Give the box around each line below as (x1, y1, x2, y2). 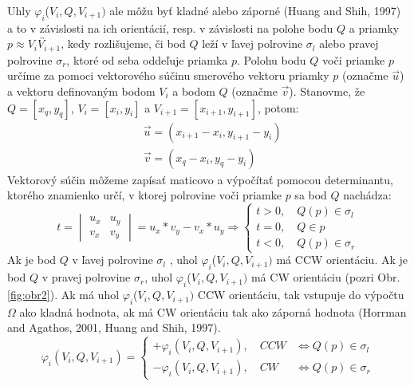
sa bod (294, 187, 327, 203)
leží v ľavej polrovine (202, 35, 303, 52)
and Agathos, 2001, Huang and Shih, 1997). (7, 319, 221, 336)
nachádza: (343, 187, 392, 203)
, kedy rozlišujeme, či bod (61, 35, 186, 52)
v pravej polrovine (41, 269, 131, 286)
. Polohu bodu (237, 51, 306, 68)
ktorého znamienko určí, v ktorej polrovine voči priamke (7, 187, 282, 203)
